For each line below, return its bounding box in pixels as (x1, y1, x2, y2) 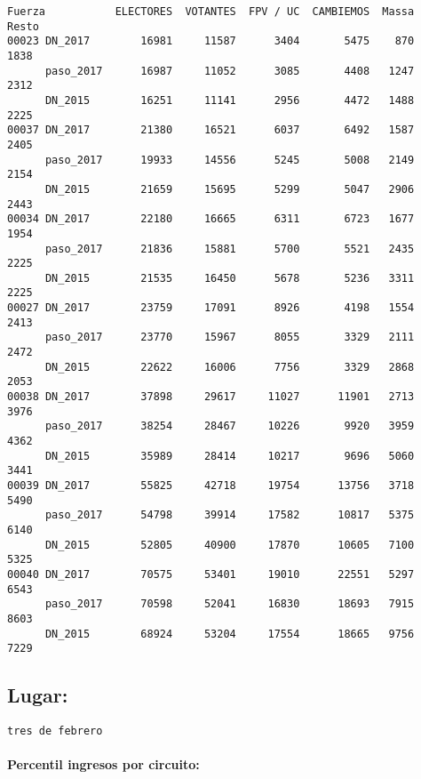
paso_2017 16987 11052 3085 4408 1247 (44, 64, 415, 77)
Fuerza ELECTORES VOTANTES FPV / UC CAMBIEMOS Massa (7, 5, 415, 18)
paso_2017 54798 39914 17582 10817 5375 (44, 509, 415, 522)
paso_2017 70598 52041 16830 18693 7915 (44, 598, 415, 611)
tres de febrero (7, 725, 103, 738)
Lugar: (7, 681, 68, 709)
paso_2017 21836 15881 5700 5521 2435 (44, 242, 415, 255)
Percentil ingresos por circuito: (7, 755, 200, 774)
